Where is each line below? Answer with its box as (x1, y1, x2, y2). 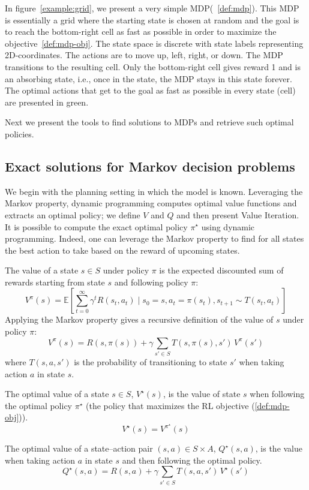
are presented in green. (5, 95, 89, 108)
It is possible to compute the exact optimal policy (5, 220, 188, 233)
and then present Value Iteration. (176, 208, 299, 221)
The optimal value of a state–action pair (5, 442, 153, 455)
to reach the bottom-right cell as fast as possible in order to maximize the (5, 25, 277, 38)
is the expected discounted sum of (159, 264, 284, 276)
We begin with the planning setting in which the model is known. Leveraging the (5, 185, 303, 197)
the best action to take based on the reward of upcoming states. (5, 244, 240, 256)
